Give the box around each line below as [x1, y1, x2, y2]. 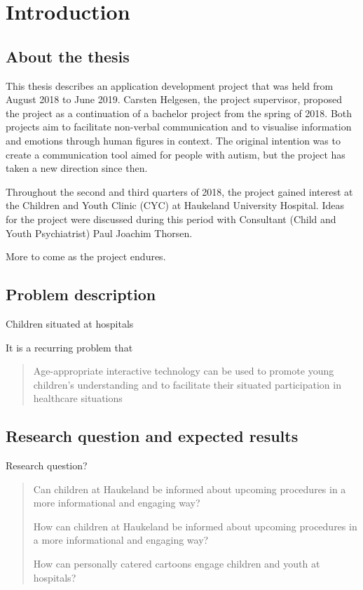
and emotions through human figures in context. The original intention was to [6, 133, 341, 147]
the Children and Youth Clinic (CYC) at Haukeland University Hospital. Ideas [6, 198, 344, 213]
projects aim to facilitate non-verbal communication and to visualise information [6, 119, 352, 134]
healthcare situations [33, 391, 123, 405]
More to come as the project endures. [6, 249, 166, 264]
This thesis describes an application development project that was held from [6, 78, 334, 93]
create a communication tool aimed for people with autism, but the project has [6, 147, 345, 161]
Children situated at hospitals [6, 316, 134, 330]
